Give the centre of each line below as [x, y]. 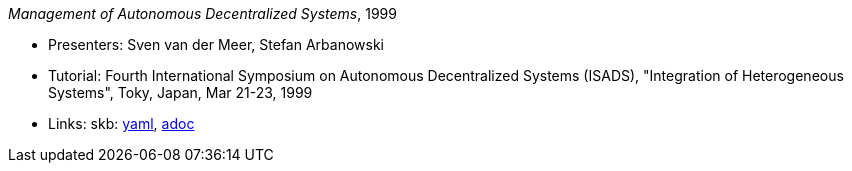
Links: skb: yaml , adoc [121, 123]
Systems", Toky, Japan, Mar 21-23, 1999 [180, 92]
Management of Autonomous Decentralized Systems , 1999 [202, 13]
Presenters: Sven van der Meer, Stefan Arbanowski [216, 44]
